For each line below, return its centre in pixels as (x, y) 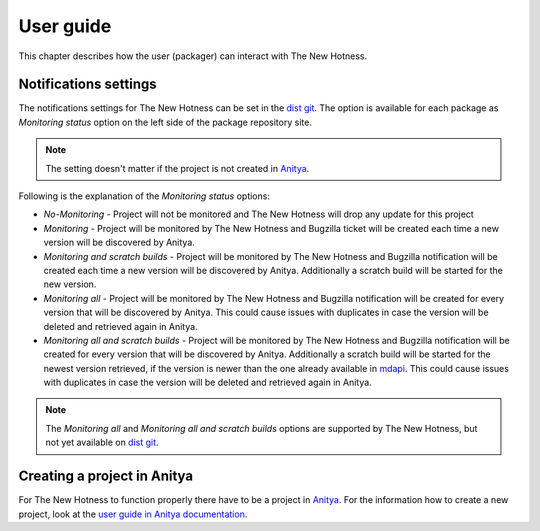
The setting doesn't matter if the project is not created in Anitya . (177, 168)
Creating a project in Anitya (106, 476)
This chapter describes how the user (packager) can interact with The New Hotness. (193, 56)
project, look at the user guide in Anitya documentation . (133, 514)
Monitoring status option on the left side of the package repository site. (165, 122)
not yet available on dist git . (102, 442)
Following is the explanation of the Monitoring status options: (144, 196)
